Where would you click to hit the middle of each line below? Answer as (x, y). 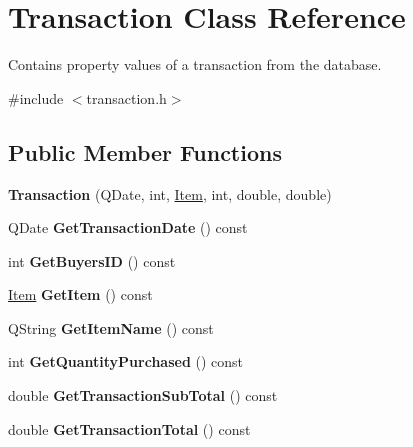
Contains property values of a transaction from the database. (195, 64)
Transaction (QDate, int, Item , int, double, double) (170, 193)
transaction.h (126, 97)
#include (36, 97)
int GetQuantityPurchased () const (126, 361)
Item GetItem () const (80, 294)
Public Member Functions (145, 151)
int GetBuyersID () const (92, 260)
